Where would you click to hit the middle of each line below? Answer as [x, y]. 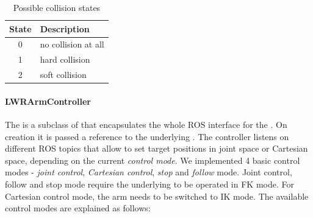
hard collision [65, 59]
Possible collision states [57, 7]
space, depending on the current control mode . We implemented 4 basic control [153, 160]
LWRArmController [48, 101]
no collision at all [72, 44]
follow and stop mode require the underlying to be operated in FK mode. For [149, 184]
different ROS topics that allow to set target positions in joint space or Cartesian [156, 148]
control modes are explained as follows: [78, 208]
